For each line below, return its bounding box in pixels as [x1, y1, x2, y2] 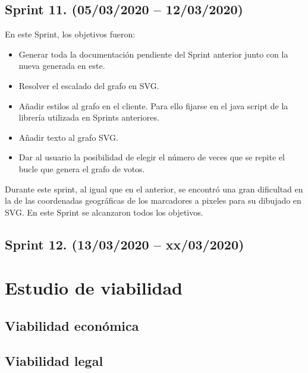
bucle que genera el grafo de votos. [18, 162, 145, 175]
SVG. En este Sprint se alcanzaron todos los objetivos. [5, 206, 203, 218]
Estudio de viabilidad [5, 276, 183, 300]
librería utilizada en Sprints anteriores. [18, 111, 159, 124]
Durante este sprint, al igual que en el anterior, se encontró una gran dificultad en [5, 182, 303, 195]
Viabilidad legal [5, 351, 103, 369]
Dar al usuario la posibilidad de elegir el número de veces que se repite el [18, 151, 285, 163]
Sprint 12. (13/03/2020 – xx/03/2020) [5, 235, 244, 253]
